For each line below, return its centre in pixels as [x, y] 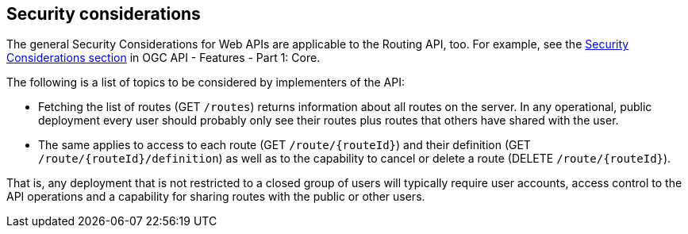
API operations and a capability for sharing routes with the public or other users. [216, 197]
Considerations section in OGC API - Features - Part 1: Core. [163, 58]
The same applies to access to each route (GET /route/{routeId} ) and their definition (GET [284, 145]
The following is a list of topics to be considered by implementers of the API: [206, 82]
